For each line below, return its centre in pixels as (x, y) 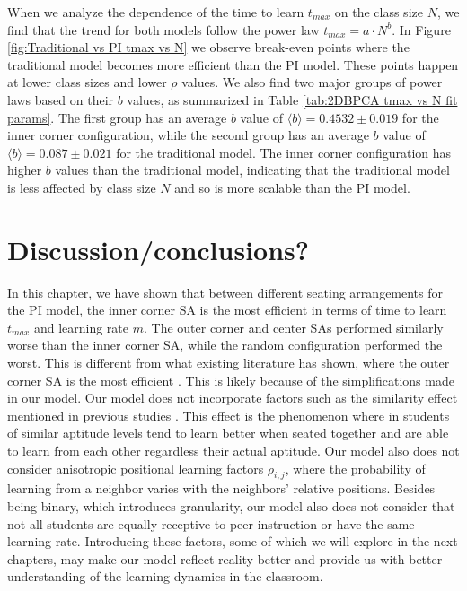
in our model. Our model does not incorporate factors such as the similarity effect (233, 398)
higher (25, 170)
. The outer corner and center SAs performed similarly (293, 327)
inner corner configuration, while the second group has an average (188, 135)
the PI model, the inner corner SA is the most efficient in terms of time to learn (227, 310)
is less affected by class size (82, 187)
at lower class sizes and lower (87, 82)
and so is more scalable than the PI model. (292, 187)
